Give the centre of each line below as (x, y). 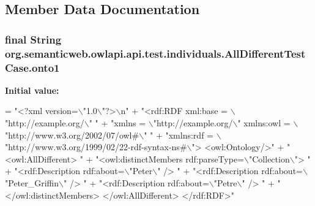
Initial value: (32, 90)
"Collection (269, 158)
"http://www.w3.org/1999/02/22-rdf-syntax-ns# (96, 147)
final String (33, 39)
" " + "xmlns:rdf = (179, 135)
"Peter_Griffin (32, 183)
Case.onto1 (32, 67)
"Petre (225, 183)
